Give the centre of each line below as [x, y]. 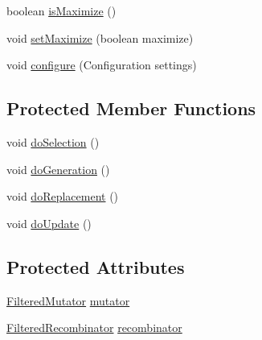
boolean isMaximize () [61, 10]
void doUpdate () [49, 223]
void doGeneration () [58, 169]
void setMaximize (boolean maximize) [100, 37]
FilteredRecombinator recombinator [94, 328]
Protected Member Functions [131, 108]
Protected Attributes [96, 266]
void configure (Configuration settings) [102, 65]
